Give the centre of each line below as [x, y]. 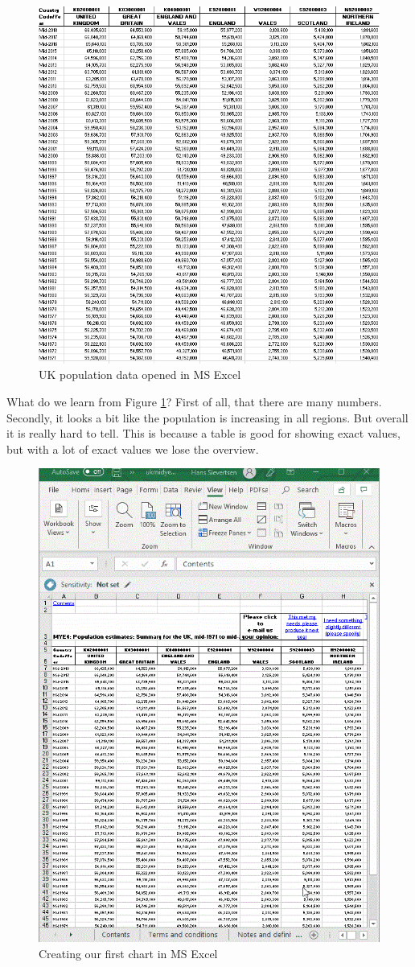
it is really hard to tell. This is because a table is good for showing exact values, [203, 433]
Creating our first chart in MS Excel [128, 953]
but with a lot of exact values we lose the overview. [133, 449]
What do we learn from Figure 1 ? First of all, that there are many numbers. [194, 401]
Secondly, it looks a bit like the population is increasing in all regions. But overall [207, 417]
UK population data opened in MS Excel [140, 374]
